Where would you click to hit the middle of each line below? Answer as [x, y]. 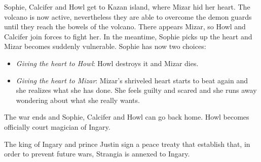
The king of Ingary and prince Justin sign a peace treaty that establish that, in [127, 144]
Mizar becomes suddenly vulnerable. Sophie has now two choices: [105, 46]
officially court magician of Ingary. [57, 126]
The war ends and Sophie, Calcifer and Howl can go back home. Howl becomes [127, 117]
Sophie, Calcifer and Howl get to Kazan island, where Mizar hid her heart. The [127, 7]
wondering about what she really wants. [78, 100]
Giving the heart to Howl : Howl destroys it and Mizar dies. [107, 63]
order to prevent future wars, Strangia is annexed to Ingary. [97, 154]
